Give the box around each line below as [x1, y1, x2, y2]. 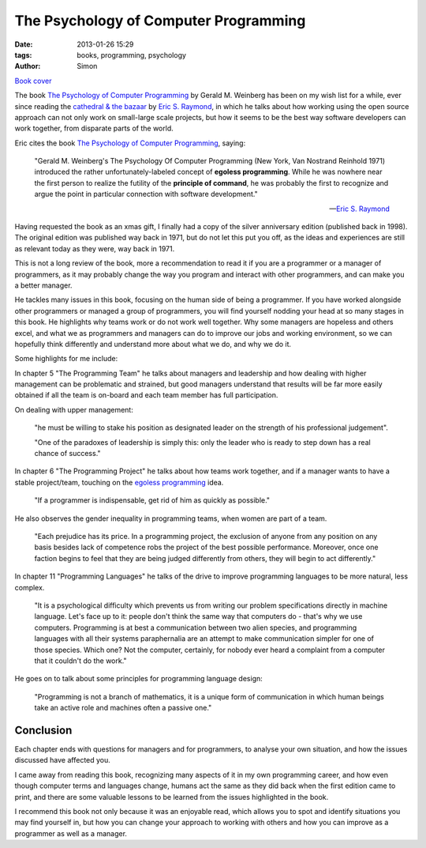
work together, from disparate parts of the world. [14, 123, 174, 134]
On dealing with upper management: [14, 405, 133, 414]
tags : [14, 50, 32, 59]
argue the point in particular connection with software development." [34, 190, 258, 199]
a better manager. [14, 281, 73, 290]
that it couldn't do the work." [34, 656, 127, 665]
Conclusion [14, 723, 73, 737]
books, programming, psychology [77, 50, 187, 59]
